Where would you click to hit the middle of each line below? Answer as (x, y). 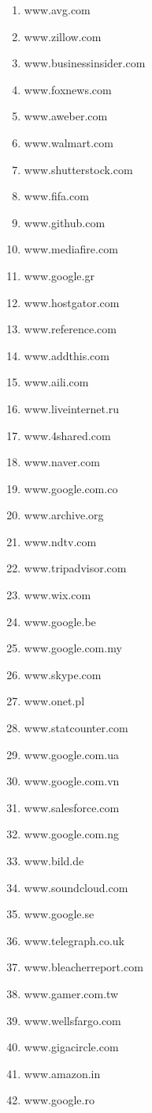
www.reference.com (70, 329)
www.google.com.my (73, 648)
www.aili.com (56, 382)
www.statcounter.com (76, 728)
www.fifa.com (56, 196)
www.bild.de (54, 860)
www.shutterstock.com (78, 169)
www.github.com (65, 222)
